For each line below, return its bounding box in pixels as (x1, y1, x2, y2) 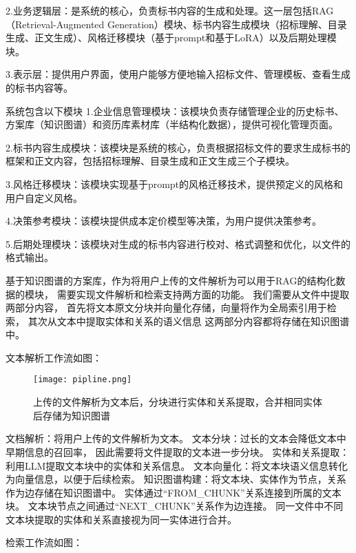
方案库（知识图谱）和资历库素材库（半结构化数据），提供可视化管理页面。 (6, 117, 338, 132)
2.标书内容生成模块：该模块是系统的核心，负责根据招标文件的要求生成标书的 (6, 140, 350, 154)
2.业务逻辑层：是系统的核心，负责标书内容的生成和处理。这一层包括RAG (6, 3, 334, 17)
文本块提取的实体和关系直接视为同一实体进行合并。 (6, 512, 237, 526)
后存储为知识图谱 (33, 408, 110, 422)
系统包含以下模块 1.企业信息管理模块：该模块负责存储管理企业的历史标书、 (6, 103, 344, 118)
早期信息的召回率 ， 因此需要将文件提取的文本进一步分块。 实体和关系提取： (6, 444, 350, 459)
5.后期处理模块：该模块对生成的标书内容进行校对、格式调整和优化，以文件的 (6, 236, 350, 251)
